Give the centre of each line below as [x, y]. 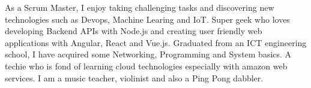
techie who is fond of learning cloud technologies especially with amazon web [146, 66]
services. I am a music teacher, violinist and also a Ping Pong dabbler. [134, 78]
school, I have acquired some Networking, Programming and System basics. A [148, 54]
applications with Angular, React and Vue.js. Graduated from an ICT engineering [156, 42]
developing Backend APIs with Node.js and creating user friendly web [134, 31]
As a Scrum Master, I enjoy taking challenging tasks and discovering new [140, 7]
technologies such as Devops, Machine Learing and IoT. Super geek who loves [147, 19]
